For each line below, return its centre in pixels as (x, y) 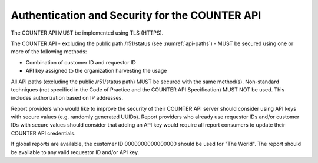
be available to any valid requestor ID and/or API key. (75, 152)
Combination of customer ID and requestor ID (81, 62)
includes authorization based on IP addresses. (67, 98)
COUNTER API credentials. (43, 133)
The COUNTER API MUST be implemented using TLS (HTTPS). (87, 33)
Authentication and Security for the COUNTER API (136, 15)
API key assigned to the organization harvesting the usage (96, 71)
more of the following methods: (49, 52)
